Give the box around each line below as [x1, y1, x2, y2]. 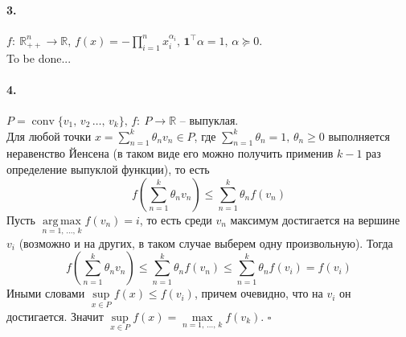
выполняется [328, 127, 390, 144]
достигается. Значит [6, 307, 104, 324]
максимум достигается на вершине [230, 211, 400, 228]
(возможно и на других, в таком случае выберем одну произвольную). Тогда [18, 234, 393, 251]
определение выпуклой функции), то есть [6, 160, 210, 177]
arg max [43, 215, 81, 227]
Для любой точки [6, 127, 92, 144]
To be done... [6, 49, 72, 66]
